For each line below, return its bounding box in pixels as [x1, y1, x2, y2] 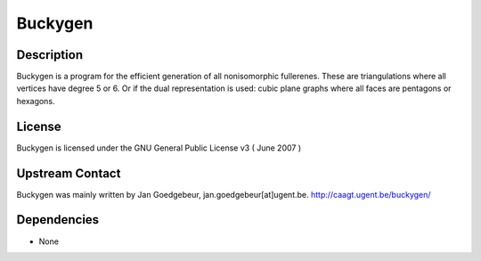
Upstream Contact [16, 166, 121, 181]
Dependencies [16, 212, 100, 227]
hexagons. [16, 95, 55, 106]
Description [16, 47, 84, 62]
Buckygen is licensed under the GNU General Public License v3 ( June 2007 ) [16, 143, 302, 153]
